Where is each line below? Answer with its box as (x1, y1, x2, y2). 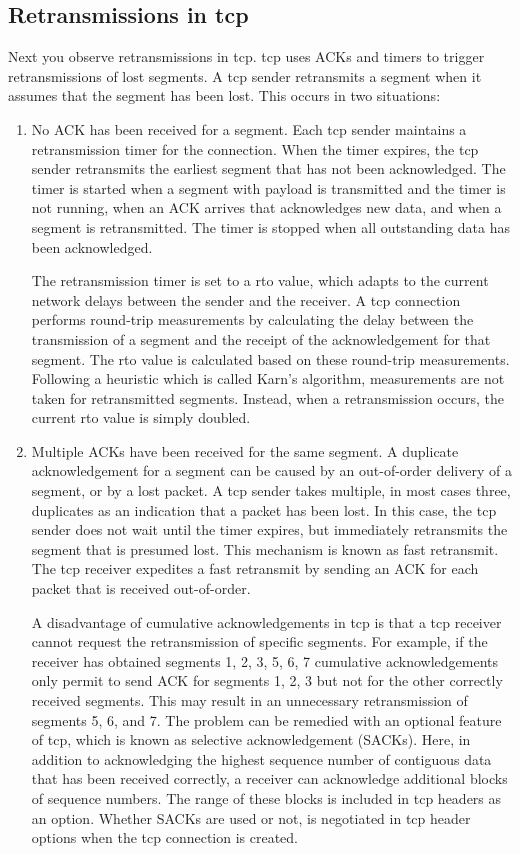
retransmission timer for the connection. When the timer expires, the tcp (31, 138, 479, 159)
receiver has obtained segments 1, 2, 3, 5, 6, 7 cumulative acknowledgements (31, 650, 498, 671)
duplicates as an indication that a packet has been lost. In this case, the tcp (31, 499, 497, 520)
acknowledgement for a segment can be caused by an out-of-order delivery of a (31, 460, 512, 481)
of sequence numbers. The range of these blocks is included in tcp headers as (31, 787, 502, 808)
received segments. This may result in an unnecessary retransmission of (31, 690, 468, 711)
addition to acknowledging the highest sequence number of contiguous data (31, 748, 492, 769)
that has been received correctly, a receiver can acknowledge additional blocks (31, 768, 508, 789)
